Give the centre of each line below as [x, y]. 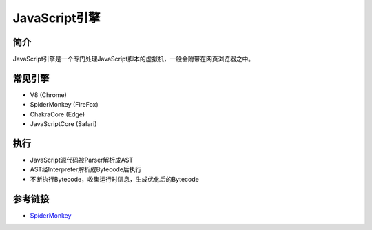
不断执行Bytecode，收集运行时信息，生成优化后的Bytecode [114, 179]
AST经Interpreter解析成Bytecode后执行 [86, 169]
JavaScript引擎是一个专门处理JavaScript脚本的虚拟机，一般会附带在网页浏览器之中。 [134, 59]
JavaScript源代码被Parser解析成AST [82, 160]
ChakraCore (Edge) [58, 114]
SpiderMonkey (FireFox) [64, 105]
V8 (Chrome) [48, 95]
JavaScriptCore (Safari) [63, 124]
